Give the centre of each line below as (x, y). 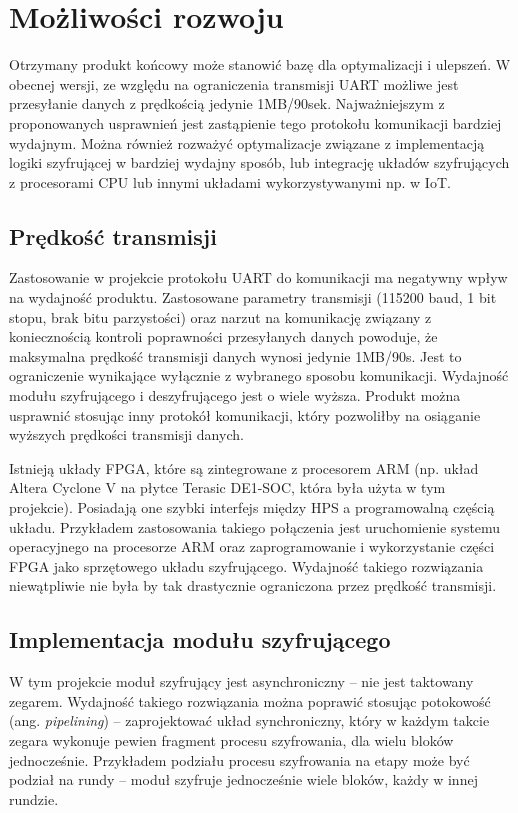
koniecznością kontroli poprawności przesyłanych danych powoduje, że (223, 336)
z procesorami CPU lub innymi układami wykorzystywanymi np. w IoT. (230, 181)
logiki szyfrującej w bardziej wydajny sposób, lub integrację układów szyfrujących (259, 162)
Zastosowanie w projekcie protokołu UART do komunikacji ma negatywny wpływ (258, 277)
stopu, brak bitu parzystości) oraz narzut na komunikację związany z (220, 316)
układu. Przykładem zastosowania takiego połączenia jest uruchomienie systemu (255, 526)
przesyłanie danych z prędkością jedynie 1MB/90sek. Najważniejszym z (227, 103)
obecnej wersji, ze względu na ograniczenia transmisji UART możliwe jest (234, 83)
